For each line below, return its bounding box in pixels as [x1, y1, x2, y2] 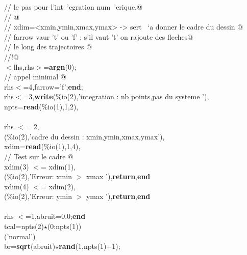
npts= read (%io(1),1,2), [4, 101, 79, 111]
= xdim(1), [40, 161, 76, 172]
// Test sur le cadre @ [4, 151, 73, 161]
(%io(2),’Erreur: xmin [4, 171, 72, 182]
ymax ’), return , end [86, 191, 151, 202]
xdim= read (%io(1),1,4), [4, 141, 81, 152]
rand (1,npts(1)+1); [59, 241, 120, 251]
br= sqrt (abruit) [4, 241, 56, 251]
